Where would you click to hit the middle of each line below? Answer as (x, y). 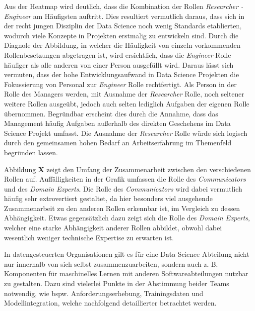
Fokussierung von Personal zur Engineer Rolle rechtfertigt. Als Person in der (120, 84)
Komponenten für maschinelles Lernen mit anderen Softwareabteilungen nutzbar (126, 273)
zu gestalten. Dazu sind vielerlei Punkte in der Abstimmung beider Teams (117, 283)
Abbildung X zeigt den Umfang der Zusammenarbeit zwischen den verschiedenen (127, 169)
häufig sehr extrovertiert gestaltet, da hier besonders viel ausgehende (108, 198)
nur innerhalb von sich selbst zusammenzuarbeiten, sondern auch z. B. (111, 263)
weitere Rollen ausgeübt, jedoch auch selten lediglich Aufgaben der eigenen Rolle (127, 103)
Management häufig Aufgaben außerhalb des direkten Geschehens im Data (117, 123)
